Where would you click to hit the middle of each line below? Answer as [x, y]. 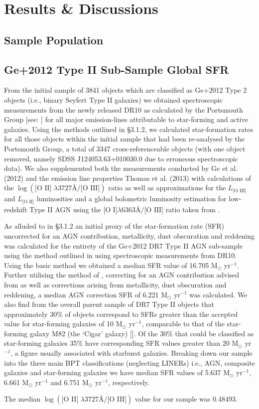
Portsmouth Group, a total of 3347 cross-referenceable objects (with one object [125, 148]
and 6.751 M [69, 382]
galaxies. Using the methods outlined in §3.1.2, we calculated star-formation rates [129, 129]
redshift [16, 209]
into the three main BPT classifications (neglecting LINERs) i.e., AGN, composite [129, 362]
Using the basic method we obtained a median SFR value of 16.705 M [111, 265]
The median [22, 399]
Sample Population [54, 40]
